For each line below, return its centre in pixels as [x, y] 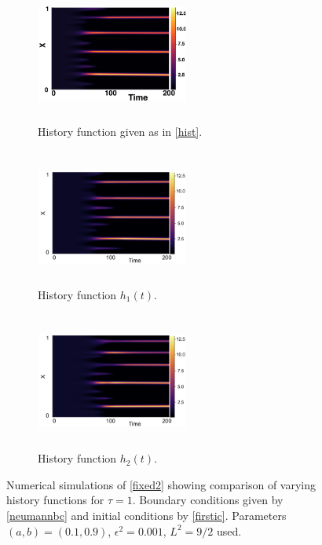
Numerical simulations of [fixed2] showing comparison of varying [161, 484]
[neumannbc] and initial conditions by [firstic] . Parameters [146, 515]
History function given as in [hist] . [120, 131]
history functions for [55, 500]
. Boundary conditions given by [208, 500]
